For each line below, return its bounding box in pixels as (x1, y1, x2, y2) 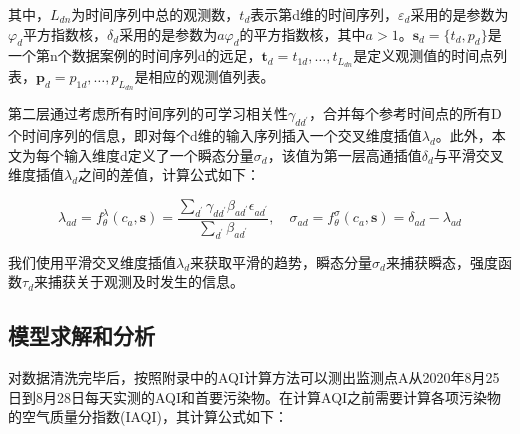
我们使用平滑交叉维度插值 (8, 251, 176, 272)
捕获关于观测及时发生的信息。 (48, 271, 245, 292)
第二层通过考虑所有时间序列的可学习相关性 (8, 103, 288, 124)
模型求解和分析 (8, 320, 155, 351)
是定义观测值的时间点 (353, 45, 494, 66)
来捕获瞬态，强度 (385, 251, 498, 272)
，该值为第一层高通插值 (267, 144, 422, 165)
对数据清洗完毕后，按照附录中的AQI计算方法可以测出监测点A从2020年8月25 (8, 367, 500, 388)
